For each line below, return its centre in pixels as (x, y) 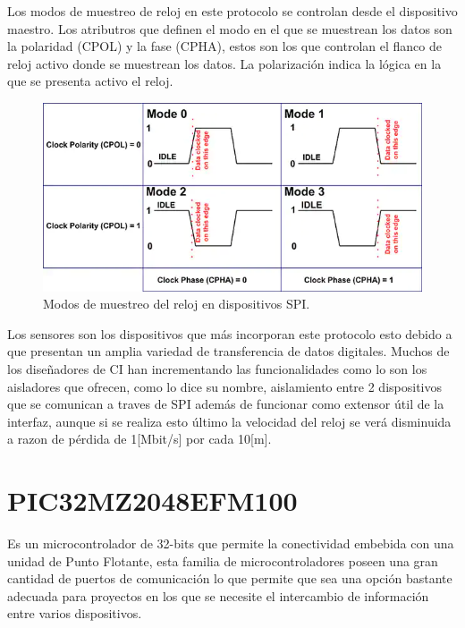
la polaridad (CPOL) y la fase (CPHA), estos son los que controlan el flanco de (224, 46)
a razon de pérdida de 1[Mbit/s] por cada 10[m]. (139, 439)
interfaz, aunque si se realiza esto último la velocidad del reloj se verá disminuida (229, 421)
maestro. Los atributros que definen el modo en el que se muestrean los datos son (230, 28)
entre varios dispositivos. (75, 613)
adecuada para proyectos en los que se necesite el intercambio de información (218, 595)
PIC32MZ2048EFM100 (152, 501)
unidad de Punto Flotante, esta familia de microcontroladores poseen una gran (223, 560)
